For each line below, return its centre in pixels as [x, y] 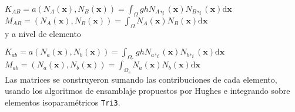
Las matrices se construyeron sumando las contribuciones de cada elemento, [141, 79]
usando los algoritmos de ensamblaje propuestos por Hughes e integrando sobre [147, 91]
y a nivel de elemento [43, 33]
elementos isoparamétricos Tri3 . [63, 102]
